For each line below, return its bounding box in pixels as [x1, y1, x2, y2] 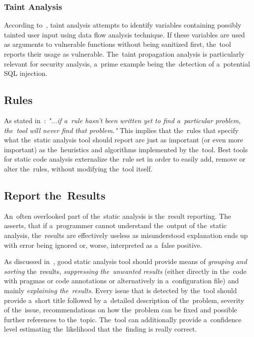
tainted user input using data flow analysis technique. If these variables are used [4, 29, 245, 39]
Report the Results [4, 187, 106, 202]
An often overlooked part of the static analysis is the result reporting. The [4, 210, 231, 221]
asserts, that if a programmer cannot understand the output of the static [4, 220, 227, 231]
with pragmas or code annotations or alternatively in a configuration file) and [4, 275, 239, 286]
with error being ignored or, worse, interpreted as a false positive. [4, 239, 202, 250]
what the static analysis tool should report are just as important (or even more [4, 135, 243, 145]
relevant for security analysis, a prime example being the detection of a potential [4, 58, 250, 68]
